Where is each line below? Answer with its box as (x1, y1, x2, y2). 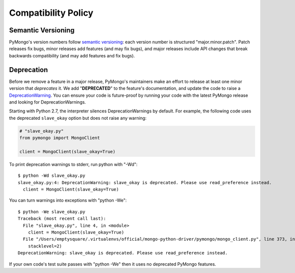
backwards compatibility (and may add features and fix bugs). (9, 53, 135, 58)
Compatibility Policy (9, 7, 93, 18)
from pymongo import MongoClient (19, 135, 100, 141)
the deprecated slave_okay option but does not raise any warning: (9, 115, 147, 121)
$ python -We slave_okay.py (18, 209, 86, 215)
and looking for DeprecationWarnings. (9, 99, 86, 105)
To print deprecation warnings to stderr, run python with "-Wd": (9, 161, 138, 167)
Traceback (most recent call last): (18, 216, 106, 221)
